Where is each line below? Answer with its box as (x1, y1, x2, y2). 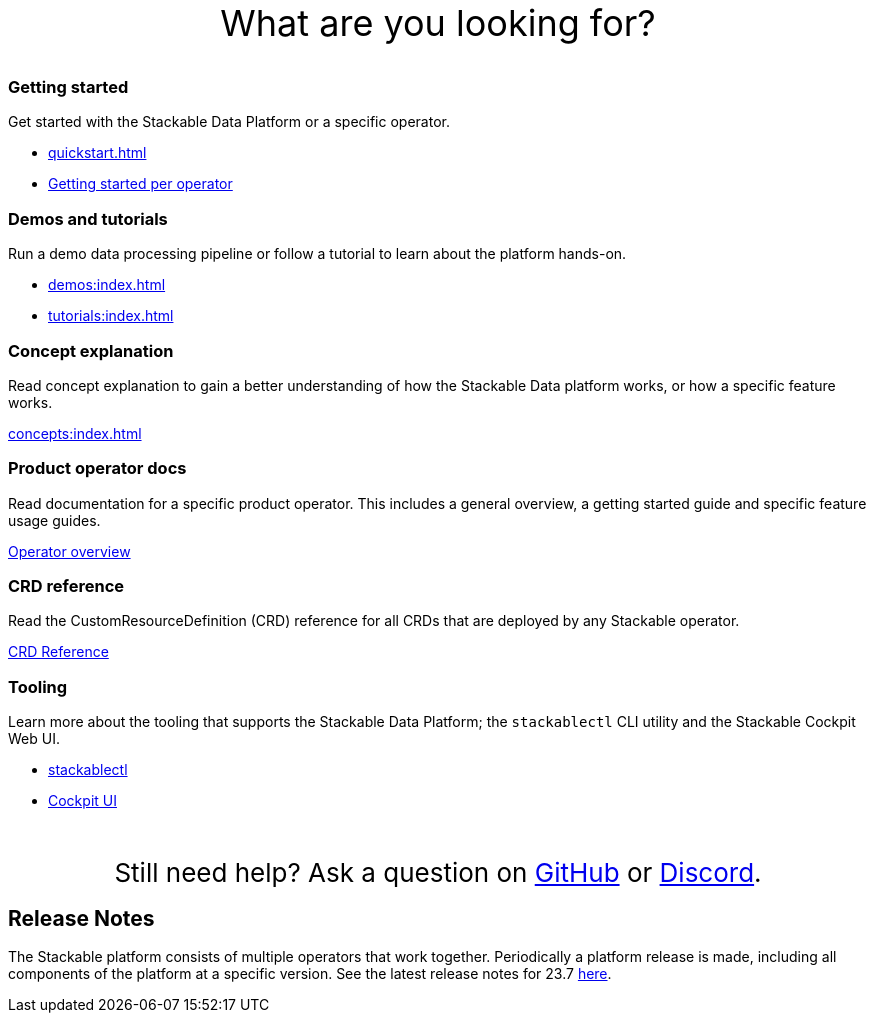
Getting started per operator (48, 175, 233, 193)
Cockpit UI (48, 792, 117, 810)
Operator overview (8, 542, 131, 560)
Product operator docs (8, 458, 187, 479)
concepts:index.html (8, 424, 142, 442)
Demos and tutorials (8, 208, 168, 229)
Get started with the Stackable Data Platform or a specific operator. (8, 113, 450, 131)
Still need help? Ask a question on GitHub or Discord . (114, 857, 762, 889)
